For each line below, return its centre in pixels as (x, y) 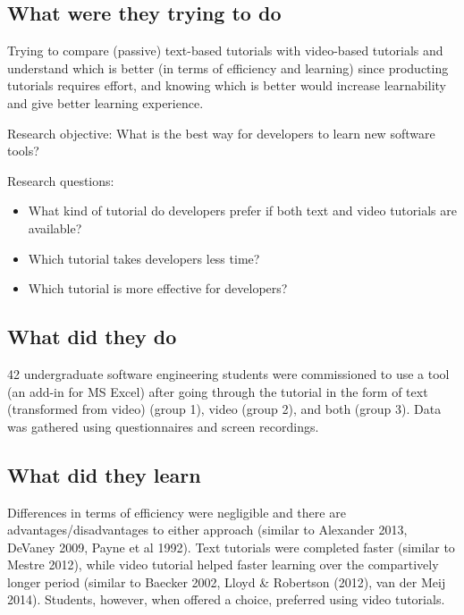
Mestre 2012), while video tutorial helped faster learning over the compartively (223, 564)
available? (55, 227)
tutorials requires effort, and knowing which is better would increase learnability (227, 85)
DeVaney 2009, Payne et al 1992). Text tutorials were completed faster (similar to (231, 547)
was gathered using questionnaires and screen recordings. (163, 426)
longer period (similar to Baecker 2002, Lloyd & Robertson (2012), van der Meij (227, 581)
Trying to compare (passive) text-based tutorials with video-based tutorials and (225, 51)
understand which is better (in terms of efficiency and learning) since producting (228, 67)
